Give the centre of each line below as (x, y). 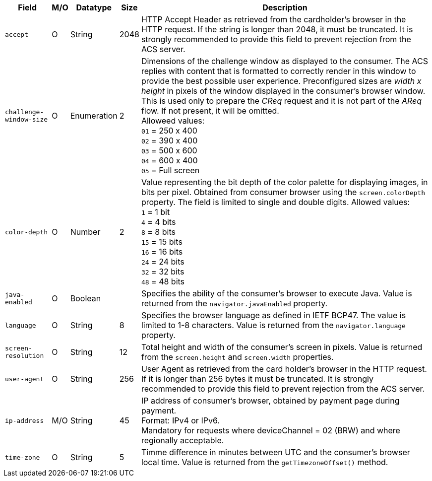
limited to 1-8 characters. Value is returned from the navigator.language (273, 325)
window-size (27, 119)
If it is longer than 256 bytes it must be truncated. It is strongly (257, 379)
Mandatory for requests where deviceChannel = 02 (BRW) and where (271, 430)
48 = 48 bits (163, 281)
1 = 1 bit (155, 212)
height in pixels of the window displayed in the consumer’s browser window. (283, 91)
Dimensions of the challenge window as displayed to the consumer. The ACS (284, 61)
